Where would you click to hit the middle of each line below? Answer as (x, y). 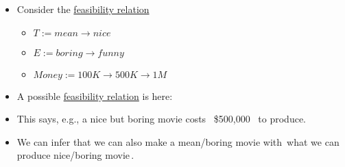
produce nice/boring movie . (75, 155)
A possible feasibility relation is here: (95, 95)
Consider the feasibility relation (83, 9)
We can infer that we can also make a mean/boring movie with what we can (178, 141)
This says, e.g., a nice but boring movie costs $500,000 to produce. (162, 119)
